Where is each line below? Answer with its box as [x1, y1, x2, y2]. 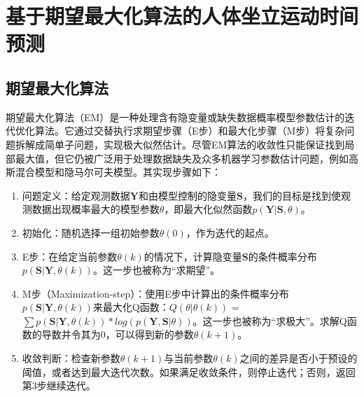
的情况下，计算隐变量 [143, 249, 242, 263]
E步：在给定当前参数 [22, 249, 118, 263]
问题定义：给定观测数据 [22, 188, 130, 202]
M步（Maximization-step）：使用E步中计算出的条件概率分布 [22, 286, 289, 300]
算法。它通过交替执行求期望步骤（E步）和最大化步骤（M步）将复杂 [34, 123, 345, 138]
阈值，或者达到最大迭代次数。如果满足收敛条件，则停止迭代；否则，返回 [22, 364, 356, 379]
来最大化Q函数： [92, 300, 169, 314]
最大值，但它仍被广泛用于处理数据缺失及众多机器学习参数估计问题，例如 [15, 151, 349, 165]
